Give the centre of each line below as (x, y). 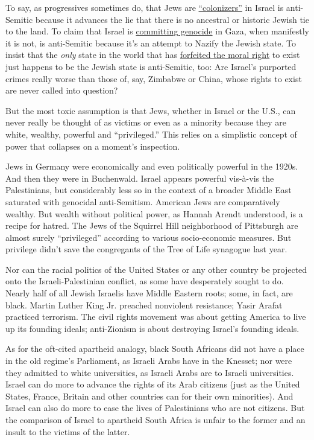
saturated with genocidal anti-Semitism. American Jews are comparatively (143, 201)
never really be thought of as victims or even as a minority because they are (146, 122)
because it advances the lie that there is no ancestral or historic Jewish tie (172, 19)
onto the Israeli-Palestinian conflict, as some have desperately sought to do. (145, 281)
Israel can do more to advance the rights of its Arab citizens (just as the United (153, 384)
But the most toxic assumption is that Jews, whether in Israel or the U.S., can (151, 110)
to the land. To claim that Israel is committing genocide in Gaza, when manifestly (157, 31)
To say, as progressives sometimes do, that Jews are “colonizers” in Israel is (145, 7)
